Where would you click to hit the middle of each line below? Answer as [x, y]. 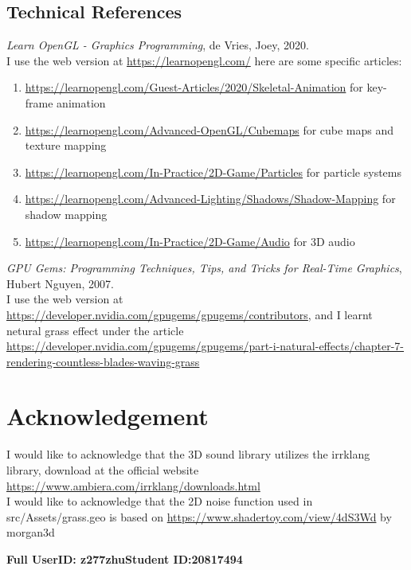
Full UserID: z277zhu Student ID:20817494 [125, 558]
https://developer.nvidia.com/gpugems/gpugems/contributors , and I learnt [190, 314]
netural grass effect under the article [95, 330]
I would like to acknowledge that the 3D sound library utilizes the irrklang [188, 454]
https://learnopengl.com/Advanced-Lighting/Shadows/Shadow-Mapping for [210, 199]
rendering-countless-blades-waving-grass [103, 361]
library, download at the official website [103, 470]
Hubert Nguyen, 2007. [61, 283]
